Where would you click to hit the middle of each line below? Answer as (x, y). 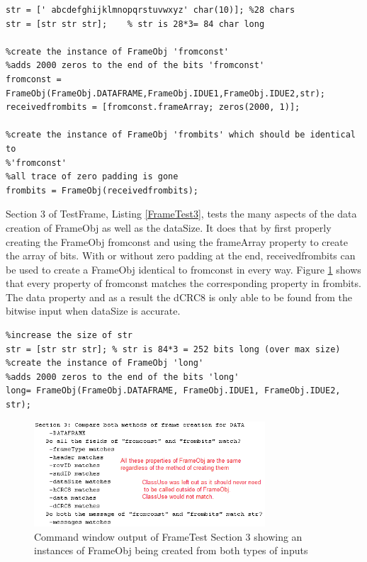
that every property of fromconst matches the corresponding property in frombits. (183, 283)
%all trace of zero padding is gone (92, 177)
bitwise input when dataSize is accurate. (93, 311)
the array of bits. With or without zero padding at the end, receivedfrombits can (181, 255)
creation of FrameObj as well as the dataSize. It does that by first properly (169, 227)
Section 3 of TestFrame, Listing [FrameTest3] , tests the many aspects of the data (181, 214)
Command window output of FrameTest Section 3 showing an (168, 536)
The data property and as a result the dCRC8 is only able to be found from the (179, 297)
